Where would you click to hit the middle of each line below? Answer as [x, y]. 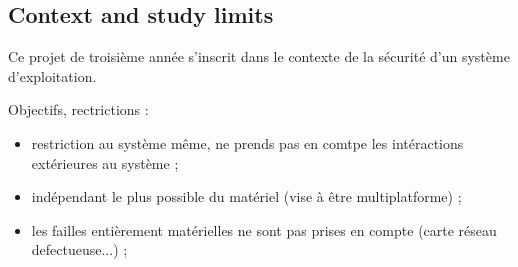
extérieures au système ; [105, 162]
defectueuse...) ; [79, 249]
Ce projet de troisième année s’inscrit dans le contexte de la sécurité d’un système [259, 56]
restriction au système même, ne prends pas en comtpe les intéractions [247, 142]
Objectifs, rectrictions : [78, 109]
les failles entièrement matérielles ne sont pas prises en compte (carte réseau [264, 229]
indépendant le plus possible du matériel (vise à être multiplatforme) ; [246, 196]
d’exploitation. [52, 75]
